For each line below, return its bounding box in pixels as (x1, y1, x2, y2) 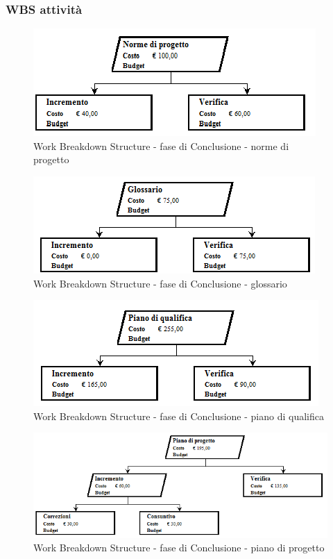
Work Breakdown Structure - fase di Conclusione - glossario (33, 276, 287, 290)
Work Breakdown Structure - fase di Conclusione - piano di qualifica (33, 408, 324, 423)
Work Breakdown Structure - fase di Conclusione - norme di (33, 138, 289, 153)
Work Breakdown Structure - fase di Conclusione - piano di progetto (33, 540, 325, 555)
